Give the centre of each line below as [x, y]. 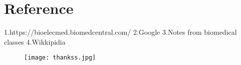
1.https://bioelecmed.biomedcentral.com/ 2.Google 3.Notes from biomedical [120, 32]
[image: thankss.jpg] [60, 58]
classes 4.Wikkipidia [35, 41]
